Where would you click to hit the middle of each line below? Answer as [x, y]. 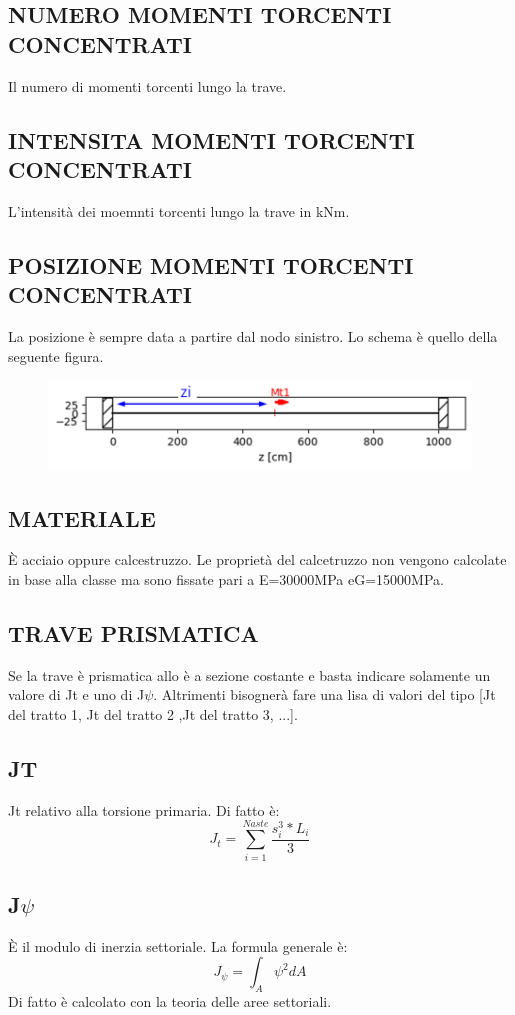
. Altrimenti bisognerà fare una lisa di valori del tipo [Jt [324, 694]
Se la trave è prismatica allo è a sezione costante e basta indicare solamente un [249, 674]
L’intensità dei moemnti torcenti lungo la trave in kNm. [179, 210]
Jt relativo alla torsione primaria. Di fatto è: [144, 809]
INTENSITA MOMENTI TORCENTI [211, 139]
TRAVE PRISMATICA [133, 633]
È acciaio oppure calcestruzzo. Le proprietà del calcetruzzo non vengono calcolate [257, 559]
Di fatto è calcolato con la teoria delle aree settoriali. [170, 1001]
